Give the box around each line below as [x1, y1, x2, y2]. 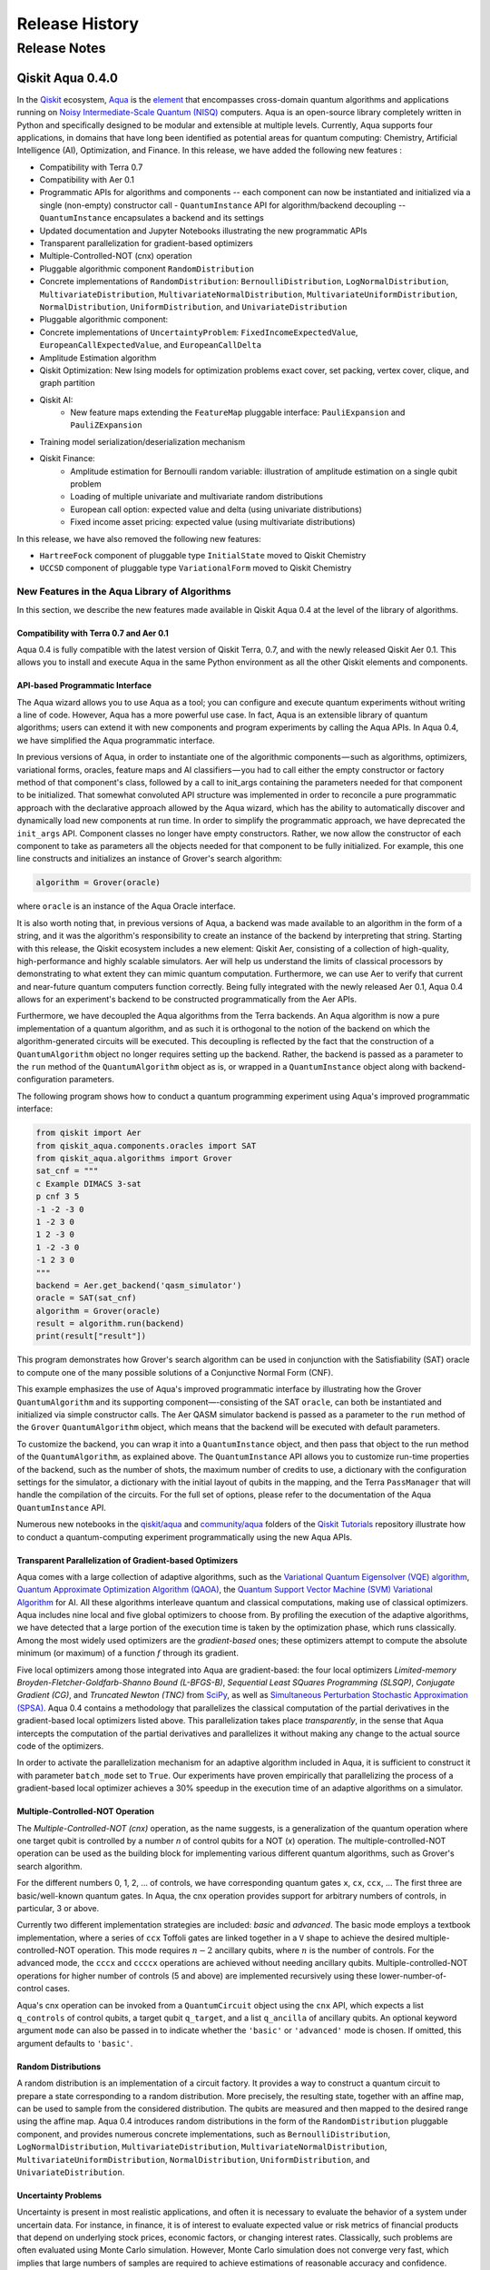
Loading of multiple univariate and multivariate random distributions [70, 491, 324, 502]
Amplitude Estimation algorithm [39, 352, 157, 363]
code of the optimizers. [16, 1740, 104, 1752]
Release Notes [16, 40, 106, 56]
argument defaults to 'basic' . [16, 2038, 133, 2048]
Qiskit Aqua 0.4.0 [16, 70, 118, 85]
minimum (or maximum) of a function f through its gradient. [16, 1648, 240, 1659]
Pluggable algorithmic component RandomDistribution [39, 263, 254, 274]
